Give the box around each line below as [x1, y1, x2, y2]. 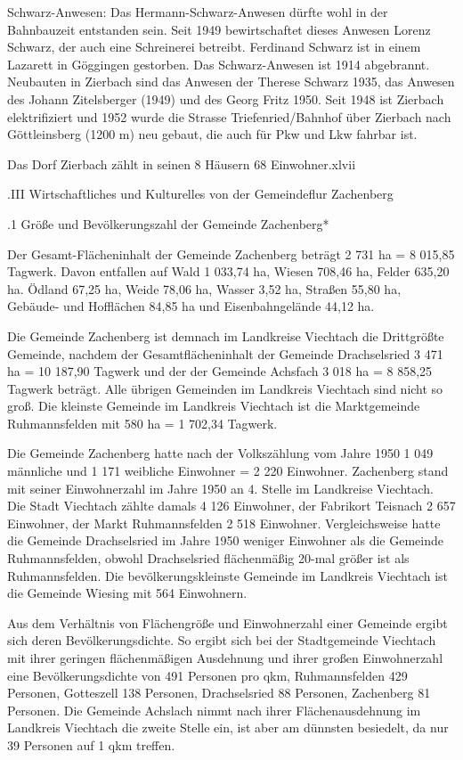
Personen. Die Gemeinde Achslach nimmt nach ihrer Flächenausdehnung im [7, 700, 421, 719]
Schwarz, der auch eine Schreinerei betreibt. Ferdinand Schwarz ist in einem [7, 37, 421, 56]
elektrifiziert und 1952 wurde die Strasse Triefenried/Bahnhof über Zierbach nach [7, 107, 451, 126]
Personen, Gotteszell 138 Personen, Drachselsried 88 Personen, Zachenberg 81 [7, 683, 431, 702]
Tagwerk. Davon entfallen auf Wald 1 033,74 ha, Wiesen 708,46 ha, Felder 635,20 [7, 262, 450, 281]
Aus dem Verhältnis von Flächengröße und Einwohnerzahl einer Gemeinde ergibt [7, 613, 448, 632]
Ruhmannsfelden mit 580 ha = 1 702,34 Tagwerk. [7, 413, 278, 432]
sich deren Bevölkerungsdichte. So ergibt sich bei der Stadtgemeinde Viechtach [7, 631, 436, 650]
